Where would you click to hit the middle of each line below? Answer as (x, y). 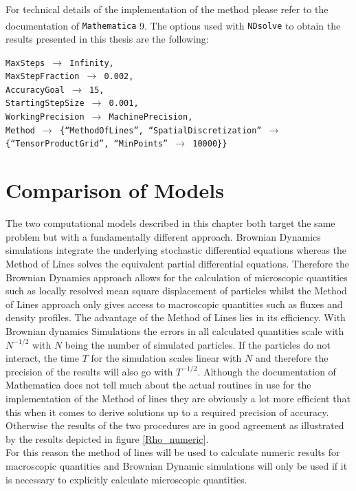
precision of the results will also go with (89, 371)
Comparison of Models (115, 190)
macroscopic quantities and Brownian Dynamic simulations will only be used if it (177, 465)
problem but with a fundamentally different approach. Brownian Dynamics (163, 236)
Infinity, (92, 63)
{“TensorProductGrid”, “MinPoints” (87, 144)
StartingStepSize (45, 103)
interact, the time (42, 358)
